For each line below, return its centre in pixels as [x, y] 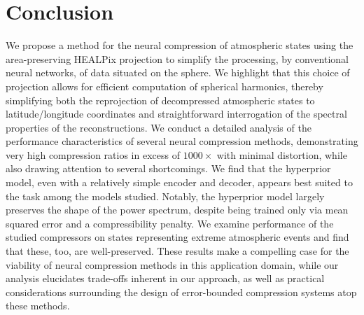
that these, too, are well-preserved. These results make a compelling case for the [177, 251]
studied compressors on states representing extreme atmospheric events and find [177, 237]
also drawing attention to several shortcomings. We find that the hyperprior [168, 168]
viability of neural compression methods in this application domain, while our [172, 264]
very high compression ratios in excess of [93, 154]
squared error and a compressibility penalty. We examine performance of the [170, 223]
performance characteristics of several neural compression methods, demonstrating [182, 141]
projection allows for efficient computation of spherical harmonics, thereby [164, 86]
